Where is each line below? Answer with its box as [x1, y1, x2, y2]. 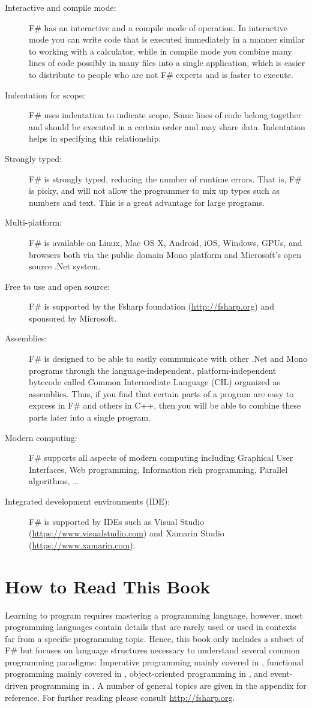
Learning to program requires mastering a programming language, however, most [5, 608, 303, 621]
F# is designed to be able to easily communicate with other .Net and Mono [29, 352, 307, 365]
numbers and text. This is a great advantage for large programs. [29, 196, 265, 208]
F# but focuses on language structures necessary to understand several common [5, 644, 300, 656]
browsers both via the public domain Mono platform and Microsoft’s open [29, 248, 301, 260]
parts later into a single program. [29, 411, 151, 424]
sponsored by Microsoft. [29, 311, 117, 324]
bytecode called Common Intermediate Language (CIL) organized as [29, 376, 280, 388]
